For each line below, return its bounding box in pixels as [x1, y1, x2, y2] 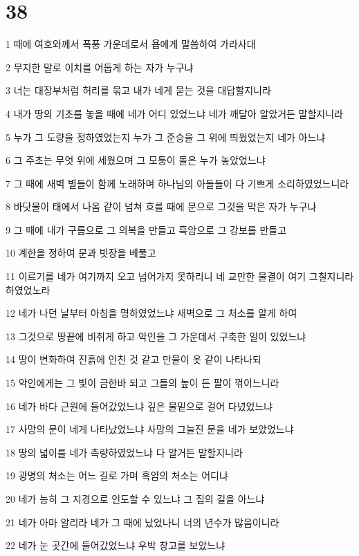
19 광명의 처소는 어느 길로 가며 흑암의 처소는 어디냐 [6, 468, 228, 483]
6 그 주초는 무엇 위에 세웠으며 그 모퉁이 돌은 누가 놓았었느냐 [6, 153, 266, 167]
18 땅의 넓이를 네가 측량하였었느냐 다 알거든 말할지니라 [6, 445, 243, 459]
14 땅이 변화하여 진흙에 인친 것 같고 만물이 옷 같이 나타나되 [6, 352, 261, 367]
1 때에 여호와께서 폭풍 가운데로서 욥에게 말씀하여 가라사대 [6, 37, 256, 51]
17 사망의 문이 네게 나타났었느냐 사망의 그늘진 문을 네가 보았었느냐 [6, 422, 294, 436]
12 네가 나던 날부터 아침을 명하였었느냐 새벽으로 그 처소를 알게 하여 [6, 306, 297, 320]
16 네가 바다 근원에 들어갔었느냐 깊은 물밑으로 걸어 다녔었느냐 [6, 398, 273, 413]
